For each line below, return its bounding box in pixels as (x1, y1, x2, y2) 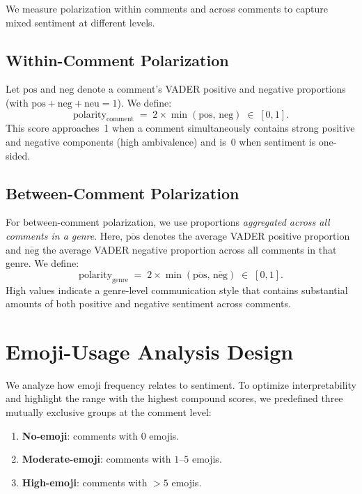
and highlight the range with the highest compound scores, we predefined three (6, 391, 343, 406)
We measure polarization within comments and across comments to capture (6, 1, 328, 15)
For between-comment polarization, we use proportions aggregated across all (6, 215, 330, 229)
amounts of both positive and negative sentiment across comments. (6, 296, 291, 311)
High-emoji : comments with (22, 474, 148, 489)
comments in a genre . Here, (6, 228, 123, 242)
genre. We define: (6, 256, 79, 270)
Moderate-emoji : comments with (22, 451, 171, 466)
